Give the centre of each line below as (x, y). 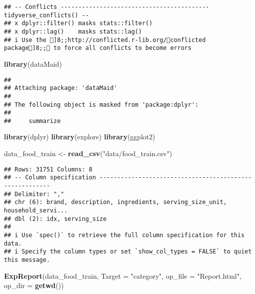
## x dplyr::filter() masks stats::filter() (78, 23)
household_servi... (36, 210)
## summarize (32, 121)
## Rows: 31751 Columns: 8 (48, 169)
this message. (27, 260)
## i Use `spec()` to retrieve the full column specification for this (124, 235)
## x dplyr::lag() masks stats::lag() (73, 31)
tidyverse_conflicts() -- (46, 15)
